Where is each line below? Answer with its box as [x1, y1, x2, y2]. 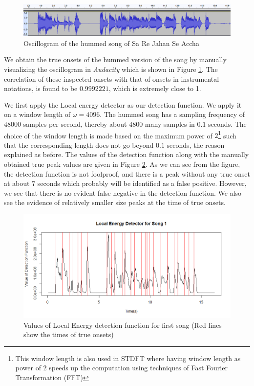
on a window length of [4, 109, 71, 119]
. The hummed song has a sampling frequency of [100, 109, 245, 119]
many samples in [145, 119, 195, 129]
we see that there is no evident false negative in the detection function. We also [4, 187, 242, 198]
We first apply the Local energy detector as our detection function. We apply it [4, 99, 242, 110]
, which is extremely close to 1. [108, 83, 201, 93]
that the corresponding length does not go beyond [4, 139, 154, 150]
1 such [218, 129, 236, 140]
